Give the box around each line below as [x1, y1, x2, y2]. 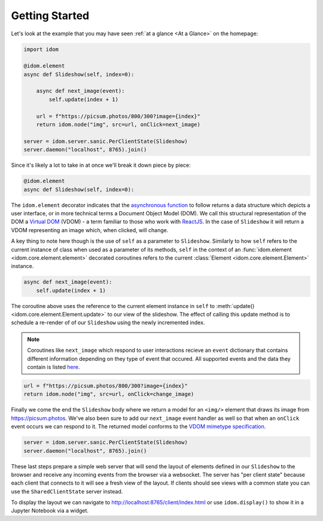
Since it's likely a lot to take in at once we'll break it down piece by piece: [11, 162, 191, 169]
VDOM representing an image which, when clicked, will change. [11, 226, 169, 233]
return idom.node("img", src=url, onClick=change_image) [23, 391, 194, 398]
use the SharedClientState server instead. [11, 488, 123, 495]
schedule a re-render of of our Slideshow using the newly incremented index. [11, 319, 205, 326]
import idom [23, 45, 59, 53]
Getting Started [11, 9, 90, 22]
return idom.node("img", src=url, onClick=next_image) [36, 121, 200, 128]
